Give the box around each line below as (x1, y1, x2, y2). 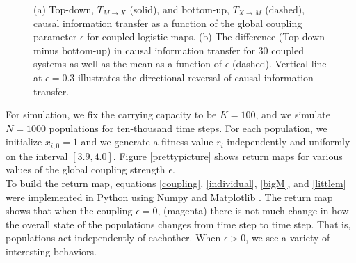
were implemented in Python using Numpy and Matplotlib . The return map (6, 189, 333, 204)
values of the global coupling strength (6, 162, 165, 177)
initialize (6, 134, 42, 149)
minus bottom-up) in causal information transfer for (33, 42, 255, 57)
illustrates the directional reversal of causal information (78, 70, 314, 84)
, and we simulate (255, 107, 330, 122)
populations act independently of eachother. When (6, 230, 221, 245)
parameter (33, 29, 77, 44)
